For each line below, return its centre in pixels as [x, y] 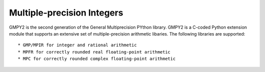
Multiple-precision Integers [66, 13]
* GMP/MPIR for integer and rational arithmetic [77, 45]
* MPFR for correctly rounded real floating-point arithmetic [94, 52]
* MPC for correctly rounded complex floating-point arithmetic [97, 59]
